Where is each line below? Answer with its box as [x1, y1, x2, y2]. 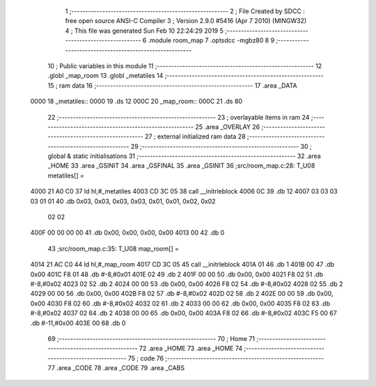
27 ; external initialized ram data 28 [144, 132, 246, 141]
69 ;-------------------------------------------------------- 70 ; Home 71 [47, 334, 256, 342]
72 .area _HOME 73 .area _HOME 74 [139, 345, 243, 353]
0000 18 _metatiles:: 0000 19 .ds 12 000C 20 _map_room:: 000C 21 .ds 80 [30, 97, 243, 106]
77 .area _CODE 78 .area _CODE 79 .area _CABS [47, 364, 185, 372]
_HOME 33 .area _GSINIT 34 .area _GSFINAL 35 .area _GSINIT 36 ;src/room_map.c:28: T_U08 [47, 161, 315, 170]
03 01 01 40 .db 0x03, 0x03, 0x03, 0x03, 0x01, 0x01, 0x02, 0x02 [30, 197, 216, 205]
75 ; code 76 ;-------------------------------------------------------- [127, 354, 324, 362]
